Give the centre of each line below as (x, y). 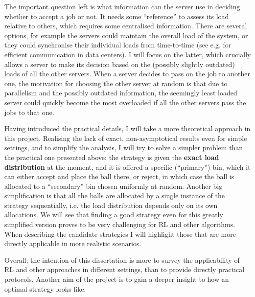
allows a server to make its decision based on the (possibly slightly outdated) (120, 64)
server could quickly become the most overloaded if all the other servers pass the (125, 102)
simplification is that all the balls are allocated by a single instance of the (115, 195)
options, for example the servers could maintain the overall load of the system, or (126, 35)
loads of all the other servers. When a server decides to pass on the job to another (127, 74)
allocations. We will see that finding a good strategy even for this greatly (114, 215)
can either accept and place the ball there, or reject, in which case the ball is (119, 176)
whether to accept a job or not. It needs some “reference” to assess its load (117, 16)
